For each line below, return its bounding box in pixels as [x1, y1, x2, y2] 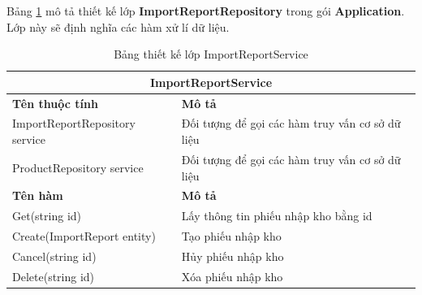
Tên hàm [12, 187, 63, 204]
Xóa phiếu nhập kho [181, 267, 283, 284]
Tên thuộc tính [12, 94, 98, 111]
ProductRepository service [12, 158, 144, 176]
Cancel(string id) [12, 247, 97, 264]
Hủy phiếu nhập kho [181, 247, 284, 264]
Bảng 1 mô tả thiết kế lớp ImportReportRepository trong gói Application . [6, 2, 405, 19]
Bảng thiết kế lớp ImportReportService [114, 46, 308, 63]
